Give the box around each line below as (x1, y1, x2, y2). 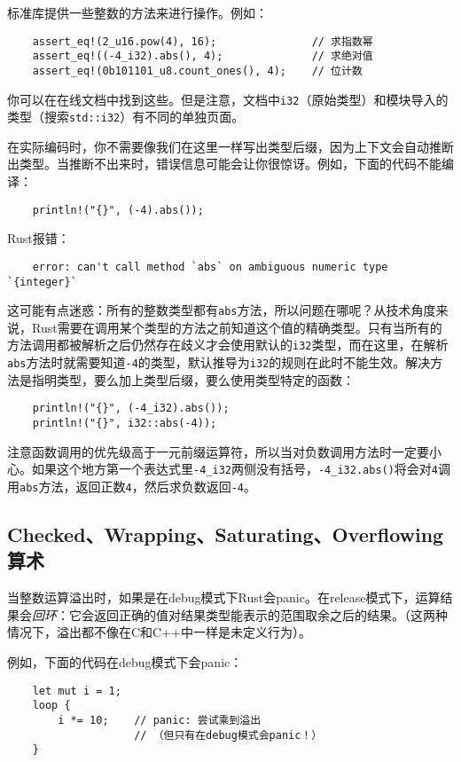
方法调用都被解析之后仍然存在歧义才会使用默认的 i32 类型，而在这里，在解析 (7, 335, 449, 354)
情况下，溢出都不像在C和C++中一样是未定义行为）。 (7, 623, 311, 641)
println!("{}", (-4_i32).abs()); (32, 402, 230, 415)
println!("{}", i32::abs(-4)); (32, 417, 217, 430)
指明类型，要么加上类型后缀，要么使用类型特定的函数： (31, 370, 355, 389)
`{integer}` (7, 275, 77, 288)
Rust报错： (7, 229, 70, 247)
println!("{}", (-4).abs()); (32, 203, 204, 216)
